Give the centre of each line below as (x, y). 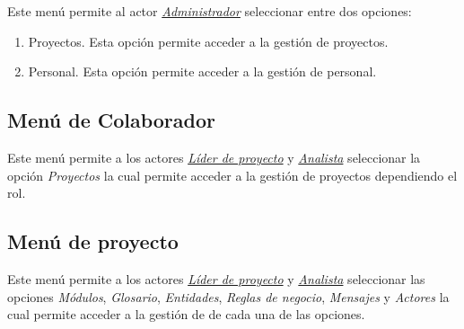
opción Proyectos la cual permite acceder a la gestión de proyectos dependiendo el (232, 175)
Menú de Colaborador (112, 120)
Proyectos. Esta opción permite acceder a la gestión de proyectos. (208, 41)
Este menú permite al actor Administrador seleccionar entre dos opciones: (210, 11)
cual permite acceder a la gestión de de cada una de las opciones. (186, 314)
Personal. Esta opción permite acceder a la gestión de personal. (202, 71)
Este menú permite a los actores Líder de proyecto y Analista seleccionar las (216, 278)
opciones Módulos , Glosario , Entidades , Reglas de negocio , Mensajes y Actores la (228, 296)
